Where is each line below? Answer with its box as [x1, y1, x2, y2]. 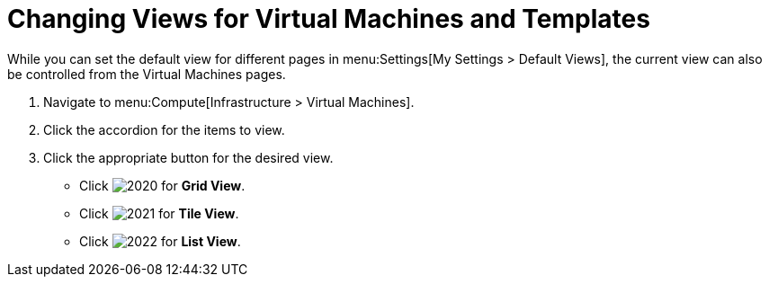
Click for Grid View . [79, 177, 246, 193]
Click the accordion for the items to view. [43, 121, 285, 138]
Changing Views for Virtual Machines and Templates [7, 4, 650, 34]
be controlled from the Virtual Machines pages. [7, 66, 286, 82]
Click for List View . [79, 233, 241, 249]
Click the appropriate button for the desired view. [43, 149, 334, 165]
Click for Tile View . [79, 205, 239, 221]
